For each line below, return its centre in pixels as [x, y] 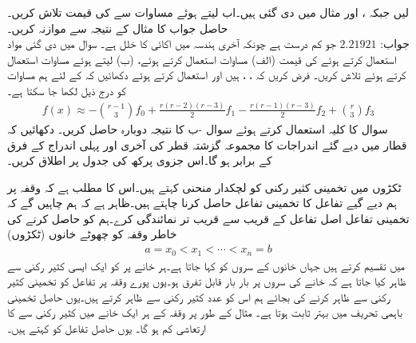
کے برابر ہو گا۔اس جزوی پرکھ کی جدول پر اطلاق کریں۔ [140, 160]
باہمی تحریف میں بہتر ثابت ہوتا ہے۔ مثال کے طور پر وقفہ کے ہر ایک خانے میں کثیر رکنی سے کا [205, 312]
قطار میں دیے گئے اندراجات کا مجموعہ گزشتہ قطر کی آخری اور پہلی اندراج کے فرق [207, 144]
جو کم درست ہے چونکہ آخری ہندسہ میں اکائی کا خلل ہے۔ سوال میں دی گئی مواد [172, 44]
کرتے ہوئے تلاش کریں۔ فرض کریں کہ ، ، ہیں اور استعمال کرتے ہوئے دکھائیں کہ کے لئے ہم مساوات [207, 75]
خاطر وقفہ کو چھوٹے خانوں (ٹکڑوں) [92, 234]
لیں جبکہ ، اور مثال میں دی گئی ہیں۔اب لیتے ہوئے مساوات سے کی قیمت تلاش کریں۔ [208, 12]
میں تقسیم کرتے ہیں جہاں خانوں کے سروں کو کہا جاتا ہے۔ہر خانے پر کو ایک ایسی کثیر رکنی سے [206, 265]
